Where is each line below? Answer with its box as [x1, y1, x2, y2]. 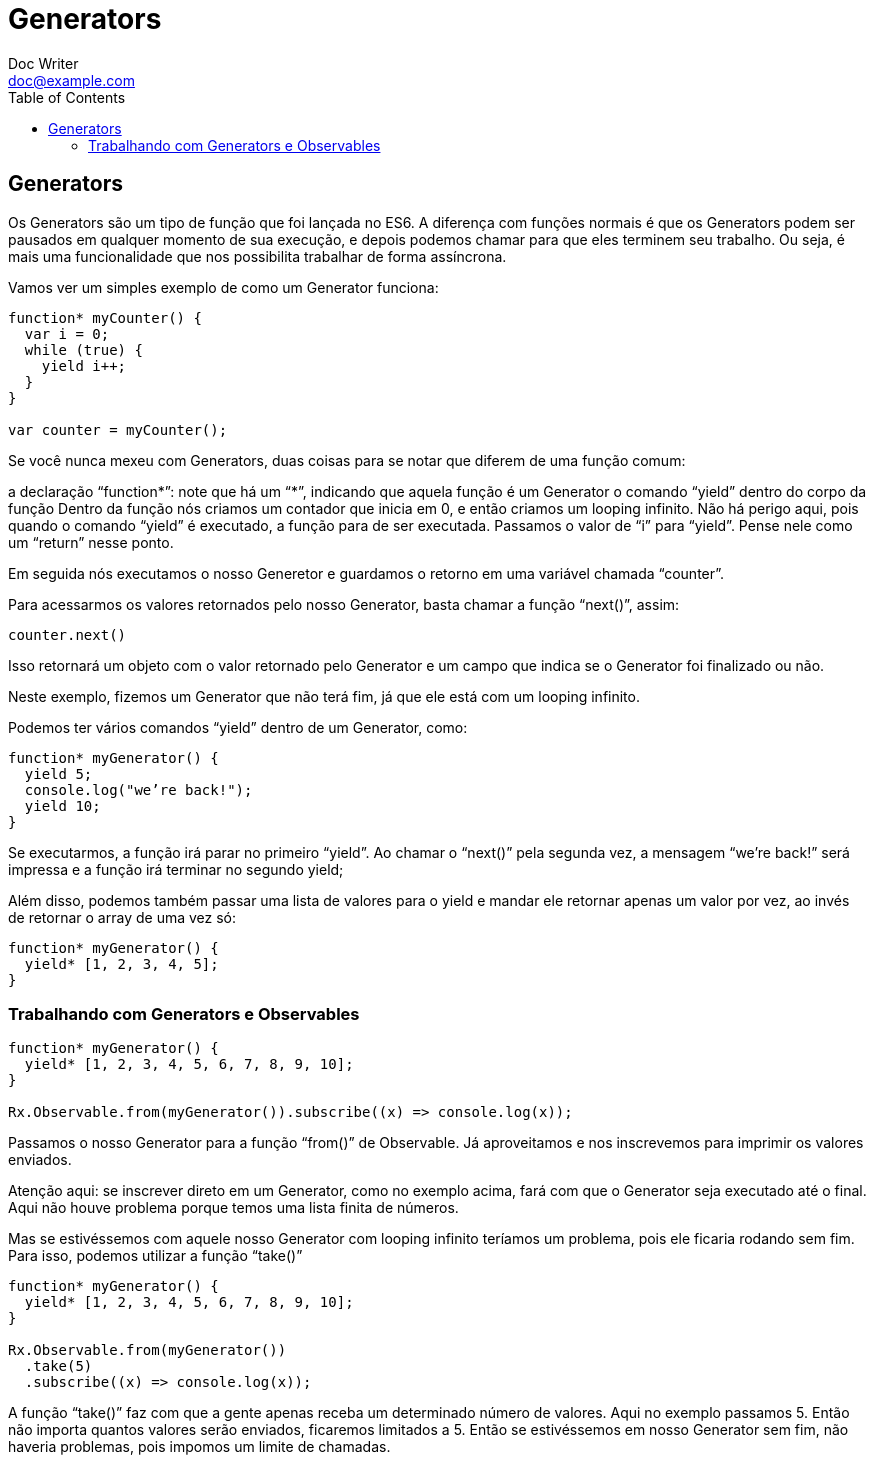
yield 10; [24, 797, 101, 814]
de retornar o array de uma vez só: [8, 908, 237, 926]
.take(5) [24, 1358, 93, 1375]
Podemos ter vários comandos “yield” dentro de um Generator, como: [8, 718, 468, 736]
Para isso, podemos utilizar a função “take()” [8, 1247, 303, 1265]
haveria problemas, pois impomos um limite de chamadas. [8, 1438, 391, 1456]
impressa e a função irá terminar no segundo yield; [8, 860, 344, 878]
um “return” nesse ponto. [8, 533, 174, 551]
